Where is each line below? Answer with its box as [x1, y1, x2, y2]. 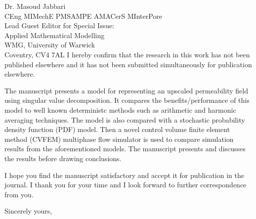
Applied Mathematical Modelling [4, 30, 105, 40]
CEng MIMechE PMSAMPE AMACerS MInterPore [4, 10, 163, 21]
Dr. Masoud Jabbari [4, 1, 66, 11]
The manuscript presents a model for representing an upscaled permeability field [4, 85, 248, 95]
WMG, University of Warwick [4, 40, 95, 50]
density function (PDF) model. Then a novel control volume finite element [4, 124, 230, 134]
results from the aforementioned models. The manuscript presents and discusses [4, 143, 246, 154]
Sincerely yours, [4, 206, 52, 216]
